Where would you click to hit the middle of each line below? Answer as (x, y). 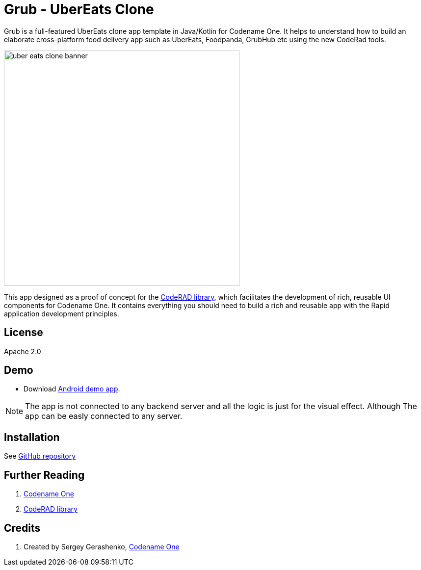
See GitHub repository (40, 456)
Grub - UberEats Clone (79, 9)
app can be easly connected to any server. (104, 416)
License (24, 333)
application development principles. (62, 313)
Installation (32, 437)
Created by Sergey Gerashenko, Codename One (102, 546)
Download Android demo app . (72, 389)
